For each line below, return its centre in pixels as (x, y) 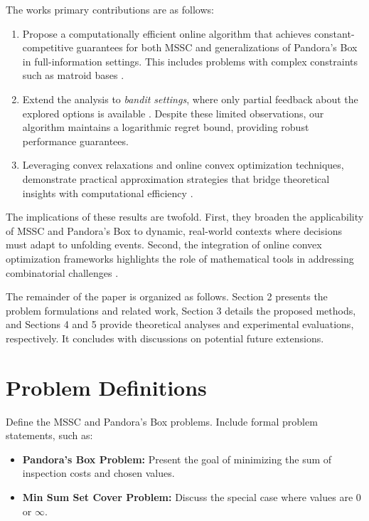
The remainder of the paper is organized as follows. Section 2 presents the (167, 296)
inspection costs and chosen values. (98, 473)
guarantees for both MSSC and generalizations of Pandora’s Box (217, 47)
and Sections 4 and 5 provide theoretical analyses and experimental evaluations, (180, 324)
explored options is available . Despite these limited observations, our (173, 113)
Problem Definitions (106, 387)
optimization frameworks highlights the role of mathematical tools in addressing (180, 258)
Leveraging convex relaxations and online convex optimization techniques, (183, 165)
